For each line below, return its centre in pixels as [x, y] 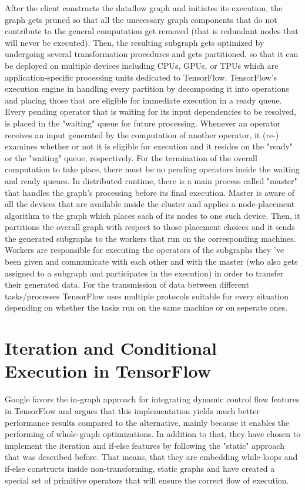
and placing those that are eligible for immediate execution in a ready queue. [143, 100]
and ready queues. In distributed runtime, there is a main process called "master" [151, 180]
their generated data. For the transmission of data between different [127, 284]
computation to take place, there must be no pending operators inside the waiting [152, 169]
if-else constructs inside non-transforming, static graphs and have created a [140, 468]
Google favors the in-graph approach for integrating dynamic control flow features [152, 399]
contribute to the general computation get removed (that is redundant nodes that [152, 31]
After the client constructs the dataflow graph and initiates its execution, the [144, 8]
